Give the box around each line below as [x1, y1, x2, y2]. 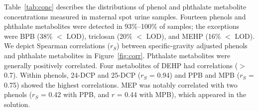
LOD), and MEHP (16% [146, 30, 221, 41]
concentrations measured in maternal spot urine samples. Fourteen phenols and [4, 11, 246, 21]
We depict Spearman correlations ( [4, 40, 110, 51]
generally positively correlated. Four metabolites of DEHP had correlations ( [4, 60, 238, 70]
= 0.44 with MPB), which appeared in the [117, 89, 247, 100]
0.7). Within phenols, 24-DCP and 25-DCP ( [4, 70, 141, 80]
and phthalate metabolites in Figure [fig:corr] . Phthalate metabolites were [4, 50, 231, 60]
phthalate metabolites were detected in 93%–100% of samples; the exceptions [4, 21, 240, 31]
